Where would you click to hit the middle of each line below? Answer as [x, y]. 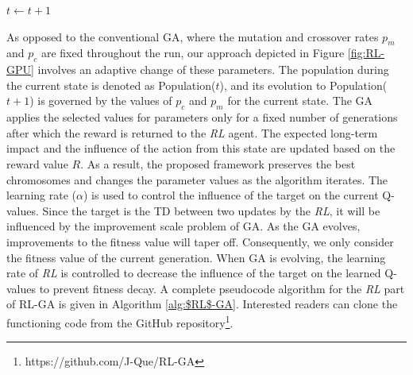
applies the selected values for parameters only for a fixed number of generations [202, 117]
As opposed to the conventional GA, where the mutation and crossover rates [193, 36]
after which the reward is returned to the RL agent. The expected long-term [192, 132]
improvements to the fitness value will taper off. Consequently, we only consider [200, 241]
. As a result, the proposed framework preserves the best [218, 163]
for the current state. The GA [300, 101]
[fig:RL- [366, 53]
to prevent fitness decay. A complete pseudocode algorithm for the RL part [222, 288]
